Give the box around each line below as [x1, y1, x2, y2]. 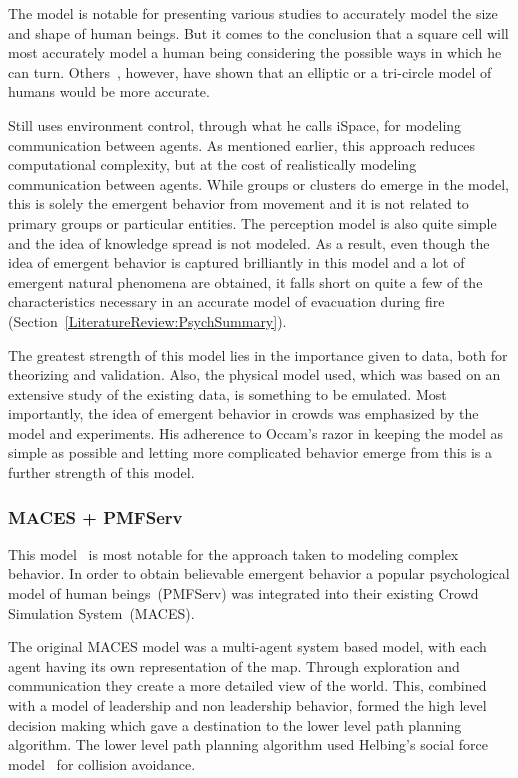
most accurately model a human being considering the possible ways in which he [8, 42, 502, 63]
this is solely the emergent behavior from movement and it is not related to [8, 193, 469, 214]
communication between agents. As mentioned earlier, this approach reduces [8, 134, 476, 155]
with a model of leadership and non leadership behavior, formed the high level [8, 695, 487, 716]
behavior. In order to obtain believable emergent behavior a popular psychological [8, 563, 510, 584]
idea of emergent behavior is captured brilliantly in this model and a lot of [8, 252, 465, 273]
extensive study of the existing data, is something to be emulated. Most [8, 383, 447, 404]
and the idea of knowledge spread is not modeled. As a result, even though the [8, 232, 490, 253]
